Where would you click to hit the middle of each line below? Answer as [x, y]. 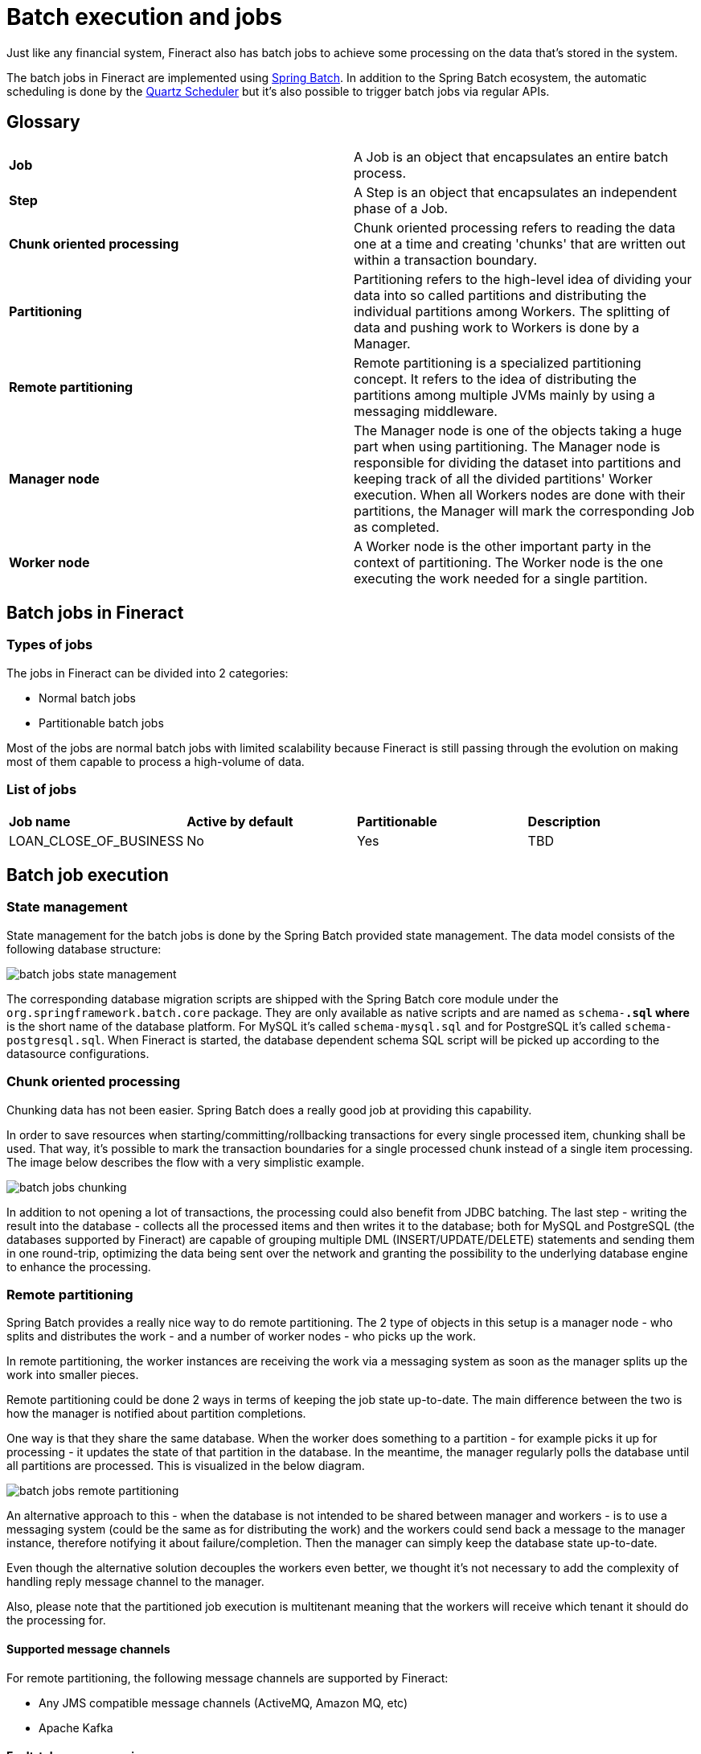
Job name [40, 821]
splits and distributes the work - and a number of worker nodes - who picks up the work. [241, 1336]
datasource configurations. [78, 1053]
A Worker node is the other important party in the [502, 546]
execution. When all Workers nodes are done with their [520, 494]
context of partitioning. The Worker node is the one [508, 562]
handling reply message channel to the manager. [135, 1582]
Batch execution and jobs [144, 17]
